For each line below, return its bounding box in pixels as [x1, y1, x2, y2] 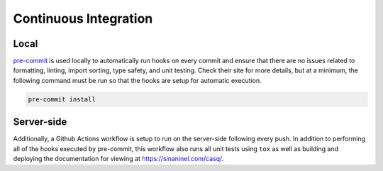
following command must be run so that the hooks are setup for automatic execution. [13, 76, 262, 84]
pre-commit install [28, 95, 96, 103]
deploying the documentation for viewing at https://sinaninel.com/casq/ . [13, 155, 224, 163]
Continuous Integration [13, 11, 153, 26]
